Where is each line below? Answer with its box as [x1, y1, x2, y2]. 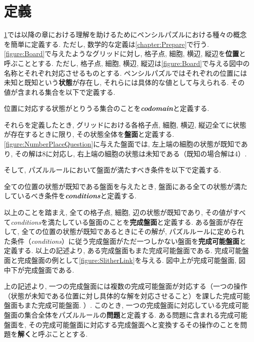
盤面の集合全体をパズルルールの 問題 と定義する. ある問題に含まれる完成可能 [4, 309, 248, 320]
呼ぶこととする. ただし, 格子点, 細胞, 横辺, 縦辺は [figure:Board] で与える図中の [4, 58, 250, 68]
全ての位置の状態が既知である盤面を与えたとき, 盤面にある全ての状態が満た [4, 181, 248, 191]
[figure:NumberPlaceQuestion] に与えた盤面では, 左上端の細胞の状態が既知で [4, 139, 241, 149]
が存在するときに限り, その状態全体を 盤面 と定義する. [4, 129, 174, 139]
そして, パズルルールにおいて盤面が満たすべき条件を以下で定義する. [4, 165, 221, 175]
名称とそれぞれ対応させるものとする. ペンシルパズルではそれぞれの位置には [4, 67, 247, 78]
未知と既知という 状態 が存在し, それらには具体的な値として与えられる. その [4, 77, 245, 87]
